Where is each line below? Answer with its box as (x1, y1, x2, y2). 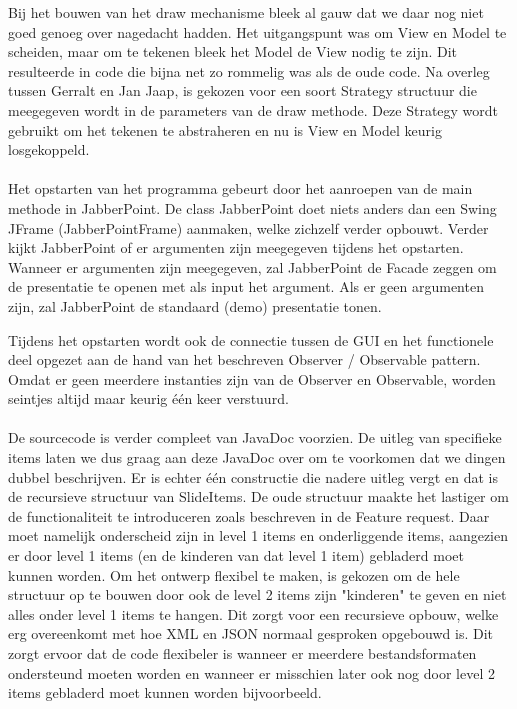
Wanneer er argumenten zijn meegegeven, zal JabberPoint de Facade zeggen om (8, 256, 497, 277)
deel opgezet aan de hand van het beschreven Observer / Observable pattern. (8, 349, 481, 370)
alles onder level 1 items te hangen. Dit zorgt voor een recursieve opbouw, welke (8, 603, 499, 624)
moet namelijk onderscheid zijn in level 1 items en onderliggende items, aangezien (8, 525, 508, 546)
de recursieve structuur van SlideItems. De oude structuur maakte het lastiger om (8, 486, 509, 507)
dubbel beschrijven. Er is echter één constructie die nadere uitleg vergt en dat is (8, 466, 498, 487)
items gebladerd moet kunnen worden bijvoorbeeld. (8, 682, 322, 703)
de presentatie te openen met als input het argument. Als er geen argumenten (8, 276, 484, 297)
